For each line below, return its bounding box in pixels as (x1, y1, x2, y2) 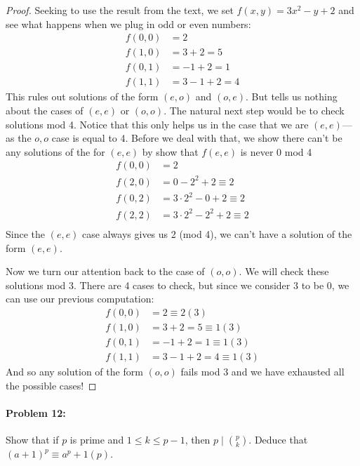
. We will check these (239, 264, 329, 279)
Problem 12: (6, 405, 66, 420)
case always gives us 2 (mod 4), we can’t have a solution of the (82, 226, 352, 241)
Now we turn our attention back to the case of (6, 264, 205, 279)
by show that (142, 144, 199, 159)
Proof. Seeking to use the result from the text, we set (6, 3, 234, 17)
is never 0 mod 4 (240, 144, 312, 159)
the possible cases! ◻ (6, 378, 97, 392)
